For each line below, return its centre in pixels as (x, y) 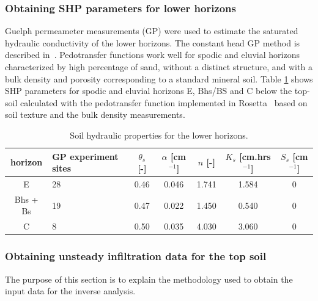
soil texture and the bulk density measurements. (95, 114)
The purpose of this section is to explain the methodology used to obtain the (149, 279)
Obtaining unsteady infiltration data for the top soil (136, 256)
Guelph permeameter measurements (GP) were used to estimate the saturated (152, 31)
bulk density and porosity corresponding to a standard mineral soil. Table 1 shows (159, 78)
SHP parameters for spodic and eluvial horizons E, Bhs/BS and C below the (149, 91)
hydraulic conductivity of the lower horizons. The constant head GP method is (153, 42)
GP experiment (85, 156)
